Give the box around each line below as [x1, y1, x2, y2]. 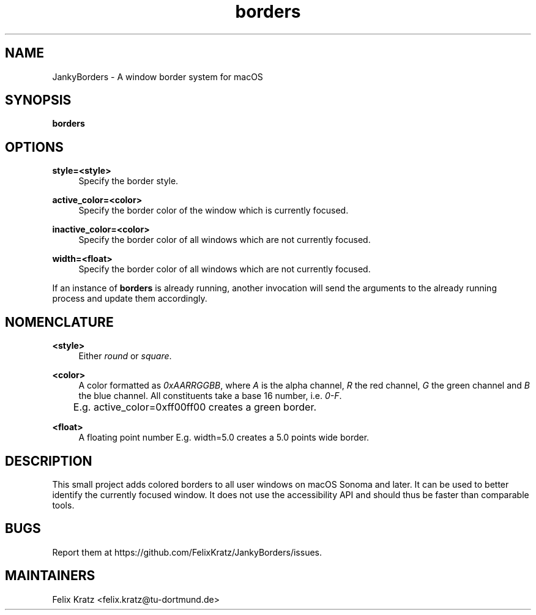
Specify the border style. [78, 176, 179, 187]
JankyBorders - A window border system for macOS [52, 71, 263, 82]
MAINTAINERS [5, 568, 95, 584]
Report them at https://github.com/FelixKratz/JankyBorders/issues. [52, 546, 322, 557]
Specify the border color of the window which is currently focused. [78, 205, 349, 216]
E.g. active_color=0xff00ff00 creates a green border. [73, 401, 317, 414]
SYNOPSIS [5, 92, 72, 108]
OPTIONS [5, 139, 64, 155]
